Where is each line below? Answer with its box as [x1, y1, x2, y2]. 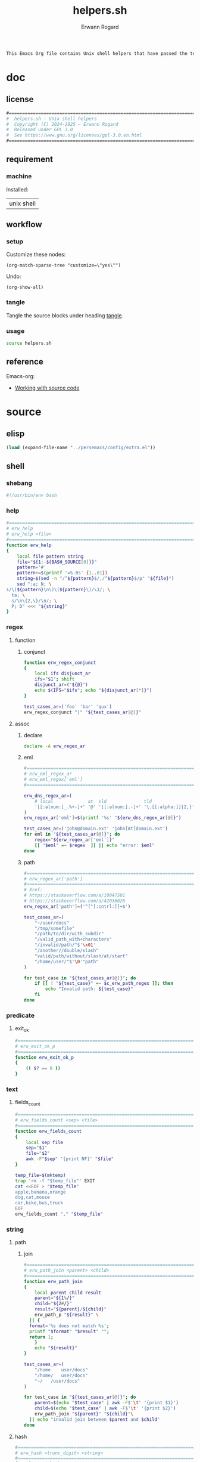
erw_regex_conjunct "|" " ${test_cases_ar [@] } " [23, 709, 142, 715]
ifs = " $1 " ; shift [35, 676, 75, 682]
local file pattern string [17, 553, 84, 560]
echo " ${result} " [35, 1345, 77, 1351]
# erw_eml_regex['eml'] [23, 777, 83, 783]
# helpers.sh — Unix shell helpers [6, 116, 97, 122]
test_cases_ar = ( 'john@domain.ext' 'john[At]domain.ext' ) [23, 826, 168, 832]
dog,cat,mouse [14, 1194, 50, 1201]
